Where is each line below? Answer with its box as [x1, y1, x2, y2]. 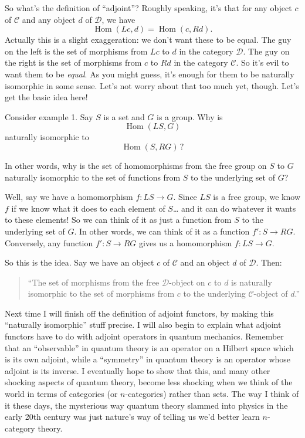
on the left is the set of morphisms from [5, 45, 148, 57]
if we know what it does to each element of [11, 202, 165, 214]
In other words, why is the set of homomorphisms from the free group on [5, 159, 267, 171]
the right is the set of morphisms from [5, 56, 142, 69]
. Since [173, 191, 197, 203]
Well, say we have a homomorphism [5, 191, 133, 203]
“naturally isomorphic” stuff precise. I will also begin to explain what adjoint [5, 318, 282, 331]
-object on [169, 276, 205, 288]
